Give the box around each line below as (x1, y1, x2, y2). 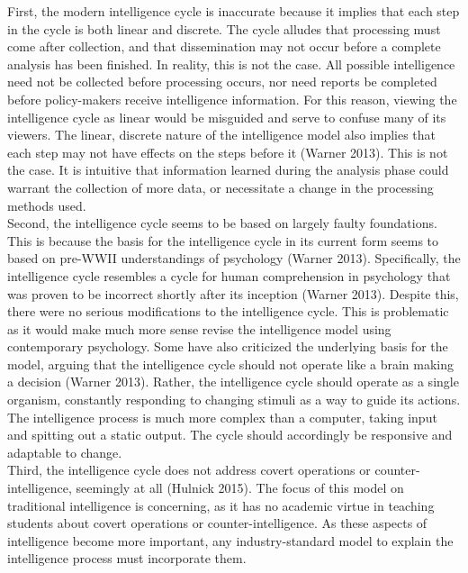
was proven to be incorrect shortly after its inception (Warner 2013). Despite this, (7, 284, 459, 303)
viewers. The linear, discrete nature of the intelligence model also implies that (7, 125, 436, 144)
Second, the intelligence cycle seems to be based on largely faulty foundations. (7, 214, 437, 232)
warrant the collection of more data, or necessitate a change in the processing (7, 177, 434, 196)
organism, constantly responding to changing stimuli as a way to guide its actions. (7, 390, 461, 409)
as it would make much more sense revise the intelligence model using (7, 319, 391, 338)
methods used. (7, 196, 86, 214)
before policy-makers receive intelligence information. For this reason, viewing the (7, 89, 457, 108)
